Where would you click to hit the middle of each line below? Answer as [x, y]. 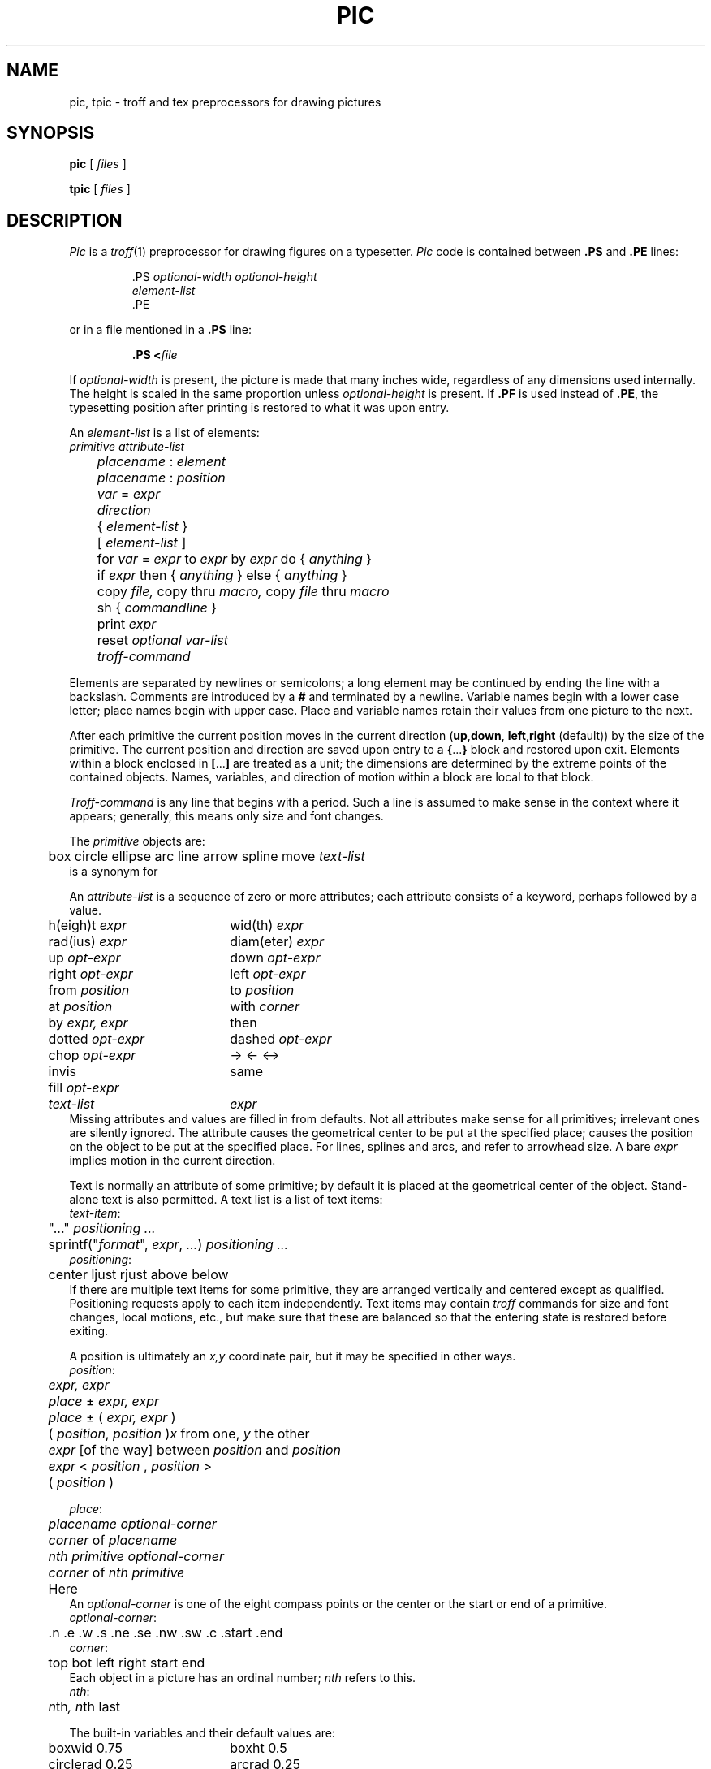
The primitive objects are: [137, 841]
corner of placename [113, 1540]
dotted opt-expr [97, 1039]
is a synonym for [114, 872]
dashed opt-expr [281, 1039]
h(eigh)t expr [88, 926]
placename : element [161, 462]
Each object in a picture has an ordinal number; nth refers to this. [242, 1678]
